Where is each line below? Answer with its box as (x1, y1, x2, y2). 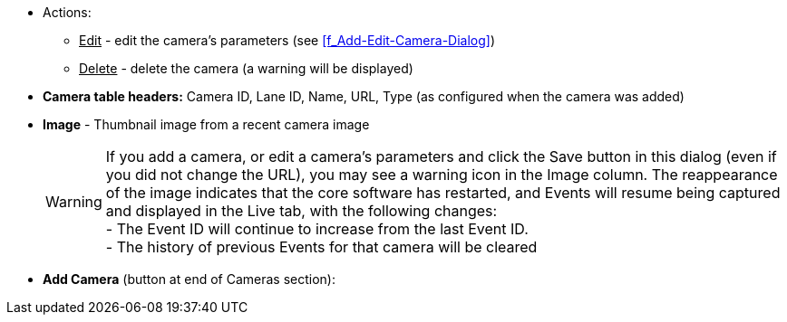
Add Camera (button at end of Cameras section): (43, 271, 335, 287)
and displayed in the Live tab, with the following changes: (105, 202, 498, 220)
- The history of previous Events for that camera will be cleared (105, 238, 538, 256)
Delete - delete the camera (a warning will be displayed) (79, 61, 413, 76)
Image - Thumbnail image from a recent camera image (43, 117, 370, 132)
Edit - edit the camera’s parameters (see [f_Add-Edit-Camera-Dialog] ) (79, 33, 496, 48)
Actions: (43, 5, 92, 20)
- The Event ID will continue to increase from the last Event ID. (105, 220, 529, 238)
